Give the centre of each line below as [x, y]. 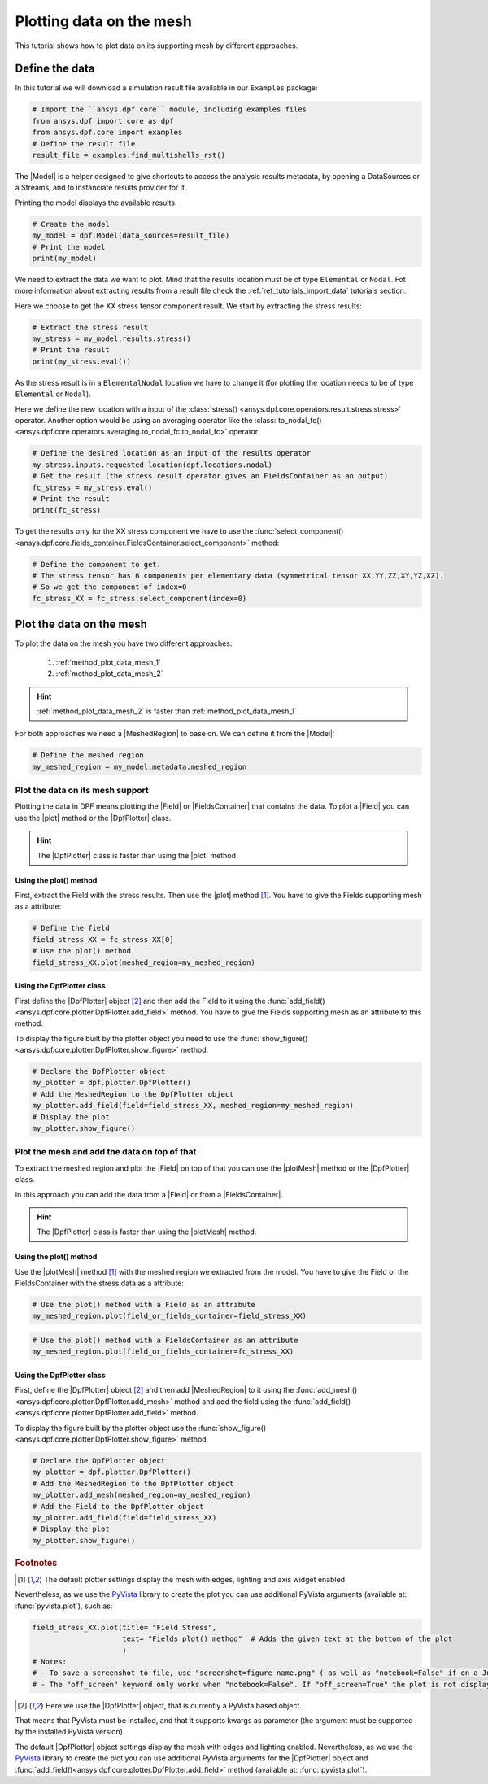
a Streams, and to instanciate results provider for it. [101, 188]
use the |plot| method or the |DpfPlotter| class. [93, 818]
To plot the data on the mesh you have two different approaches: [124, 643]
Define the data [55, 69]
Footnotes [36, 1563]
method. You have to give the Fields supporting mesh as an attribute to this [296, 1012]
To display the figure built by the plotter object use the [106, 1428]
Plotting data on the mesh [104, 21]
